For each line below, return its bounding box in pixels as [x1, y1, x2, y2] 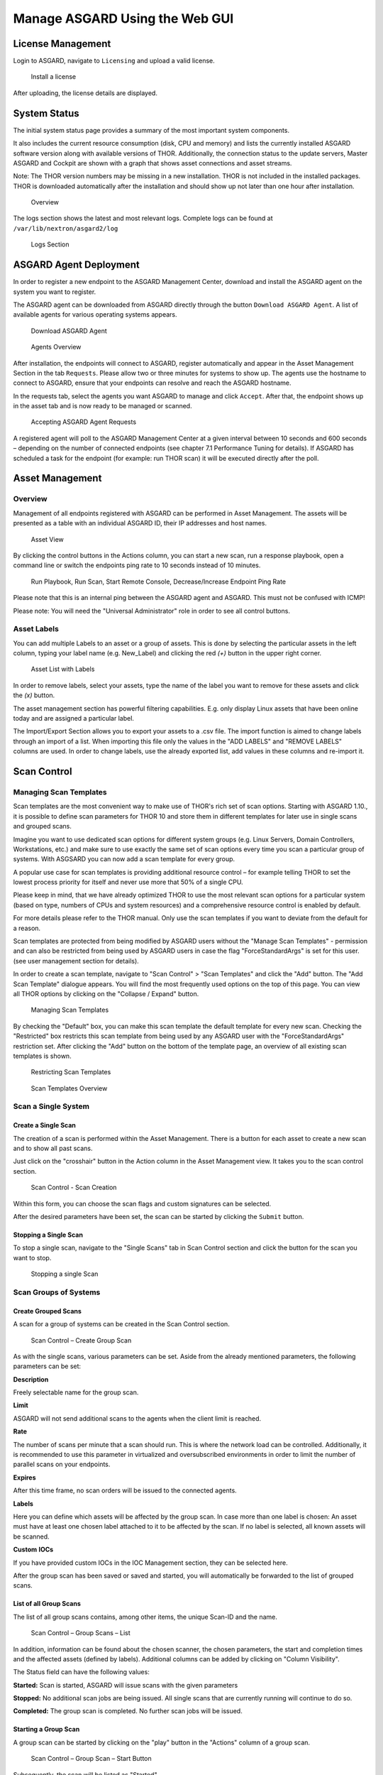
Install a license [30, 72, 77, 81]
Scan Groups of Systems [13, 1287, 101, 1297]
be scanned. [13, 1532, 50, 1541]
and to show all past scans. [13, 1144, 93, 1153]
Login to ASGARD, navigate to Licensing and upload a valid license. [13, 57, 216, 65]
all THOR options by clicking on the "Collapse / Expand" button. [13, 989, 199, 998]
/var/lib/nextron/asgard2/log [13, 224, 118, 232]
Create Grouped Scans [13, 1306, 82, 1315]
